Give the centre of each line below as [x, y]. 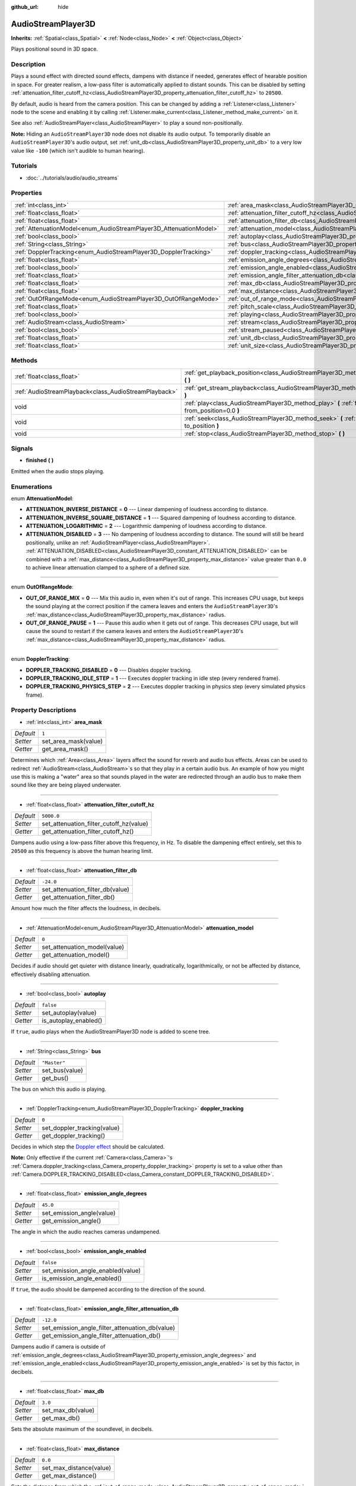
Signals [22, 448]
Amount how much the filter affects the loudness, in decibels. [86, 908]
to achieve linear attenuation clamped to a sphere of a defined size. [108, 567]
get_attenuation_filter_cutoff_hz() [88, 832]
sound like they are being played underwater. [66, 785]
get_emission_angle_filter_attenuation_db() [101, 1336]
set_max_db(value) [68, 1411]
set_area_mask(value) [72, 741]
